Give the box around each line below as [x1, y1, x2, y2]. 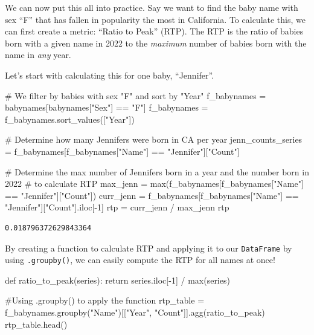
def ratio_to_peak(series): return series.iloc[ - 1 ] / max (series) [5, 273, 230, 286]
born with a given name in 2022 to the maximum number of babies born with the [5, 36, 307, 49]
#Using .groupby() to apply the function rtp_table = [5, 294, 205, 307]
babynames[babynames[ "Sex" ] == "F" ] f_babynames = [5, 101, 208, 114]
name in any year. [5, 48, 71, 61]
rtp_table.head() [5, 317, 68, 330]
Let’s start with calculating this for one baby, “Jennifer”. [5, 68, 214, 81]
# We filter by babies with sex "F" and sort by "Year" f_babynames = [5, 89, 266, 102]
